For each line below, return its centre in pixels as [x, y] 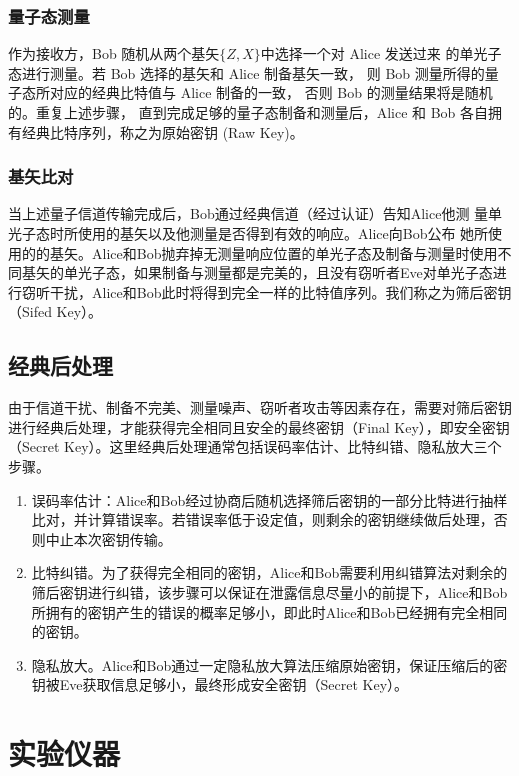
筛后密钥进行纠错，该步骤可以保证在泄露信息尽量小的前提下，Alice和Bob [269, 591]
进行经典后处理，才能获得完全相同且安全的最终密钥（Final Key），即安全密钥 [259, 426]
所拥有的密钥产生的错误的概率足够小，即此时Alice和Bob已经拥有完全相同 [269, 611]
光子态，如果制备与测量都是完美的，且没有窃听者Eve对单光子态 [285, 272]
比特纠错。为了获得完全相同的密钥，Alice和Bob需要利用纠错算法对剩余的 [269, 572]
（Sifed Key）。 [55, 311]
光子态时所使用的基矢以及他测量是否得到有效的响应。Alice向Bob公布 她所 [248, 233]
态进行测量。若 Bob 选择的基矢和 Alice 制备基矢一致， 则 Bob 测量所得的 [246, 72]
